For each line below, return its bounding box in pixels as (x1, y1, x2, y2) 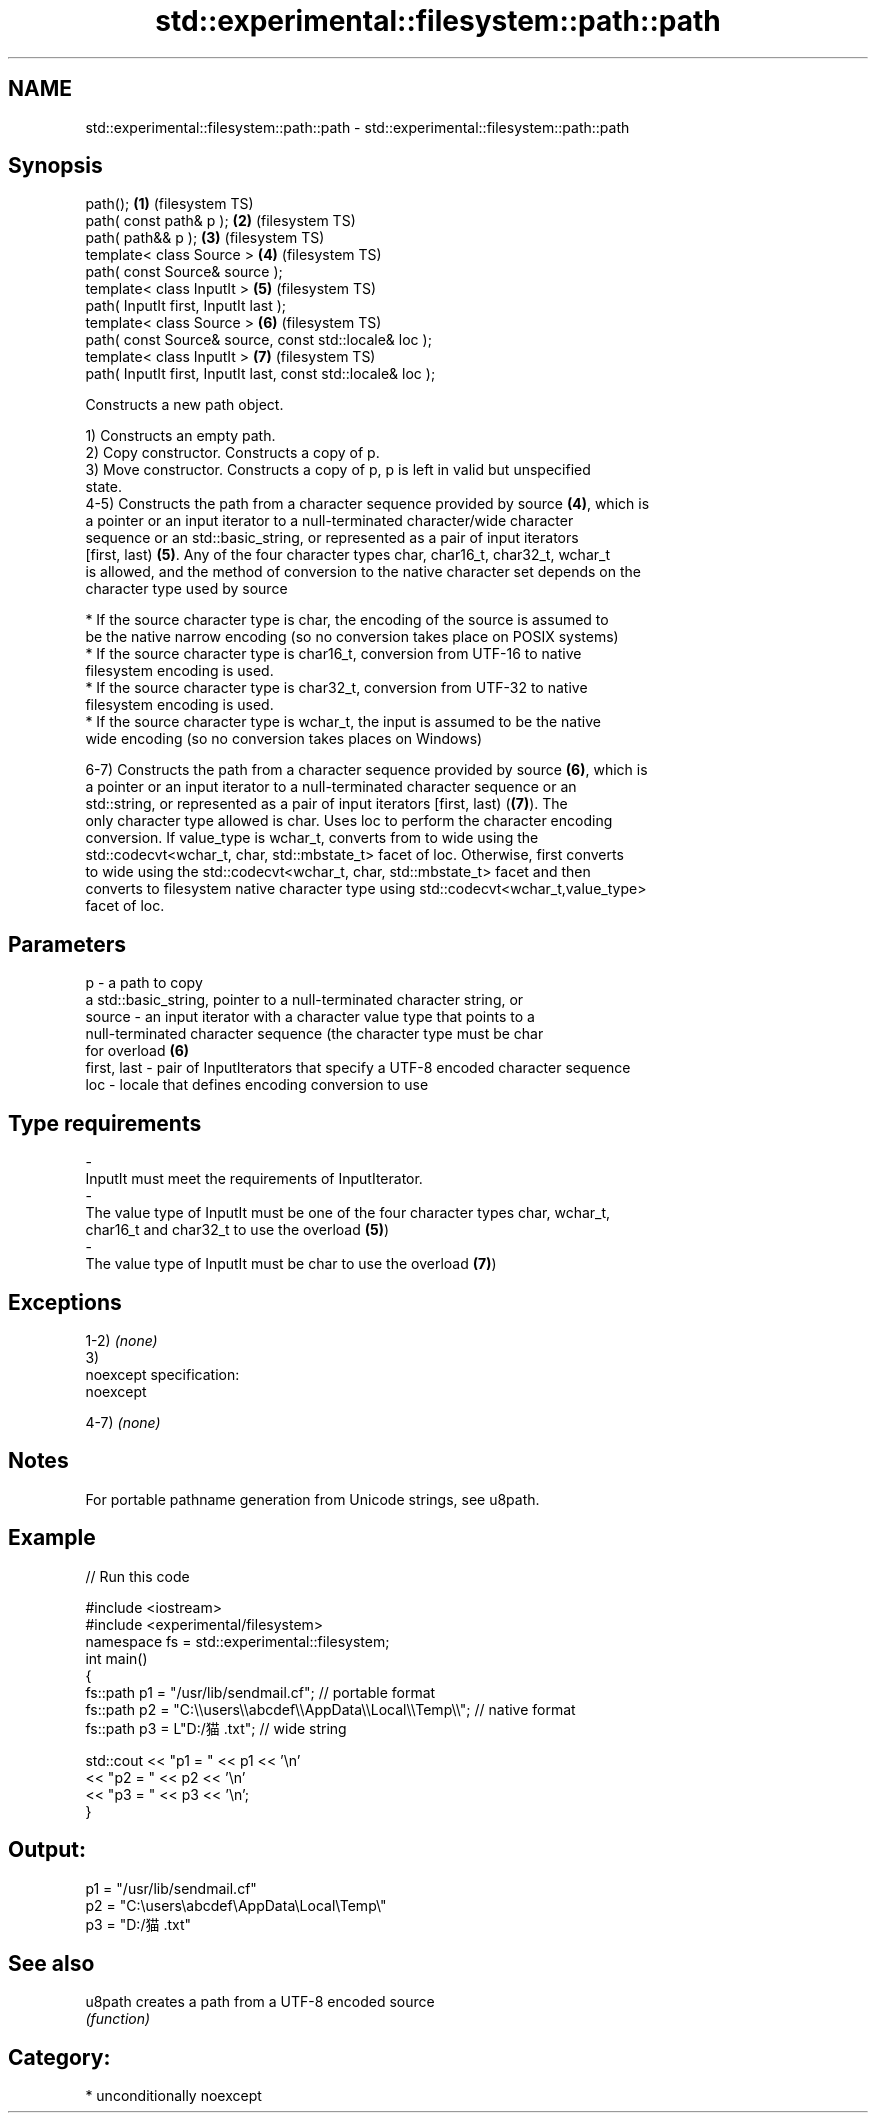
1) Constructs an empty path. (85, 427, 276, 445)
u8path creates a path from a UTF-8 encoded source (85, 1993, 435, 2011)
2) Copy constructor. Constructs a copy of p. (85, 444, 380, 462)
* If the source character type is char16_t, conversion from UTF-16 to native (85, 645, 582, 663)
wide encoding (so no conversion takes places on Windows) (85, 730, 483, 748)
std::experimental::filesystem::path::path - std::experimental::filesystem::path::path (85, 118, 630, 136)
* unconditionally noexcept (85, 2087, 262, 2105)
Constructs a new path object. (85, 396, 284, 414)
